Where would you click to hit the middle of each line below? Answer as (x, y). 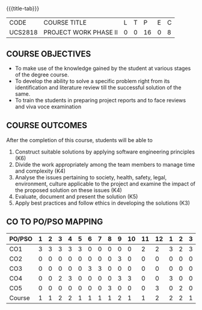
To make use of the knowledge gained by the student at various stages (103, 68)
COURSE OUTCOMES (47, 126)
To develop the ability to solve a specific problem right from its (92, 81)
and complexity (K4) (40, 171)
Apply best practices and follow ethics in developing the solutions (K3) (103, 203)
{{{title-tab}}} (23, 8)
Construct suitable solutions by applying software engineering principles (105, 152)
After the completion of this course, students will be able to (80, 140)
